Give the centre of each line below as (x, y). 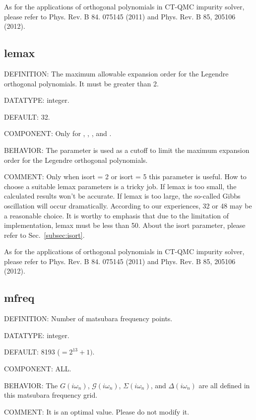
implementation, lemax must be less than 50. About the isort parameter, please (125, 225)
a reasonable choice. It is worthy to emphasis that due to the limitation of (117, 215)
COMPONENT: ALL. (38, 369)
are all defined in (224, 385)
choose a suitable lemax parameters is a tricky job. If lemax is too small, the (120, 186)
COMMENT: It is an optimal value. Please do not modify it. (97, 411)
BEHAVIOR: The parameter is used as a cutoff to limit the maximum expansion (127, 150)
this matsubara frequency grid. (51, 395)
